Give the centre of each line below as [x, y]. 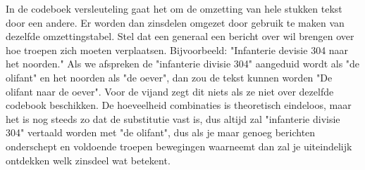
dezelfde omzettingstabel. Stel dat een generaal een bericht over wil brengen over [180, 36]
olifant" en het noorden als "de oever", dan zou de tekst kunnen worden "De [169, 77]
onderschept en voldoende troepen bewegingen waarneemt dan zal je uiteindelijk [179, 146]
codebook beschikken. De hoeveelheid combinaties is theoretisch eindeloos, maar [179, 105]
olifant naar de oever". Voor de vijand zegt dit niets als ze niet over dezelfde [170, 91]
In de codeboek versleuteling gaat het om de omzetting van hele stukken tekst [174, 8]
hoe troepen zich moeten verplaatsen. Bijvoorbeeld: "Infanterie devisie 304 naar [177, 50]
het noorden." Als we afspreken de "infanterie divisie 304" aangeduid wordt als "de [183, 64]
